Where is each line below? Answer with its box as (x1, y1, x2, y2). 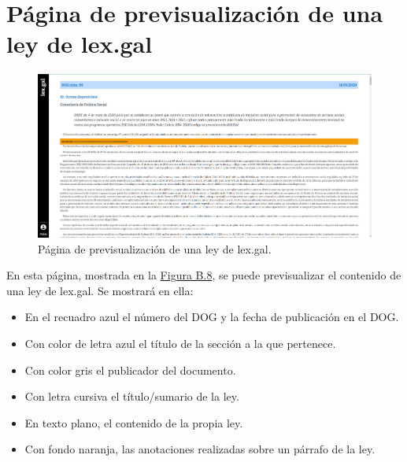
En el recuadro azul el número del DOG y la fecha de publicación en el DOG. (24, 309, 399, 325)
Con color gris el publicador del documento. (24, 361, 236, 378)
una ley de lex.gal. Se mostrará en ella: (6, 282, 194, 298)
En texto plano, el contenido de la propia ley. (24, 414, 243, 431)
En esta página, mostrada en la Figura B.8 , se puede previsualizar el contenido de (6, 267, 401, 283)
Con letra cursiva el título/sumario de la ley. (24, 388, 239, 405)
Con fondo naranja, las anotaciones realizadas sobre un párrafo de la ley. (24, 441, 376, 457)
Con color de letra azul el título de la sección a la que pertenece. (24, 334, 336, 351)
